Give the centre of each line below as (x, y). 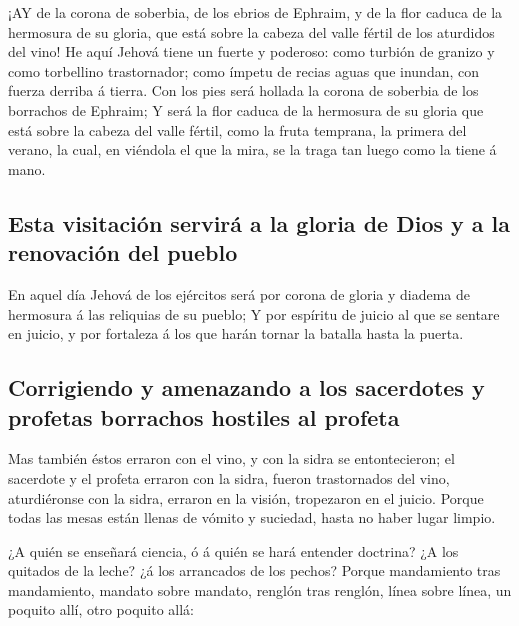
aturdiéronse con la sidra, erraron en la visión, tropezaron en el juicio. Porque (246, 497)
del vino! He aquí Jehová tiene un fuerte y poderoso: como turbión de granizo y (251, 51)
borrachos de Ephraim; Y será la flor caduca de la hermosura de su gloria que (246, 109)
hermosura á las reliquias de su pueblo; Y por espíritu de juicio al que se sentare (254, 313)
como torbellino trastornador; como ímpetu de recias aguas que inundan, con (244, 70)
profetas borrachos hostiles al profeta (204, 416)
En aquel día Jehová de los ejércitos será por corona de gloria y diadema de (239, 293)
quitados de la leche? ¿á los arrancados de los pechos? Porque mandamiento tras (254, 570)
